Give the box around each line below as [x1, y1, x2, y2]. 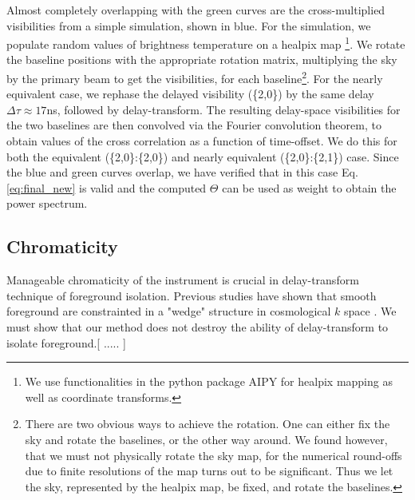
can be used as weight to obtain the [222, 179, 397, 196]
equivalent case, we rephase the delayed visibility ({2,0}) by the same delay [6, 85, 374, 102]
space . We [344, 303, 397, 319]
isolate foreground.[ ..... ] [6, 334, 126, 351]
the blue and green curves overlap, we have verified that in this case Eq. [6, 164, 358, 181]
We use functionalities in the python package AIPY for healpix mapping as [25, 373, 393, 390]
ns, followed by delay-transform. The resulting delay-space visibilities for [46, 101, 401, 117]
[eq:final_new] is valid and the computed [6, 179, 207, 196]
